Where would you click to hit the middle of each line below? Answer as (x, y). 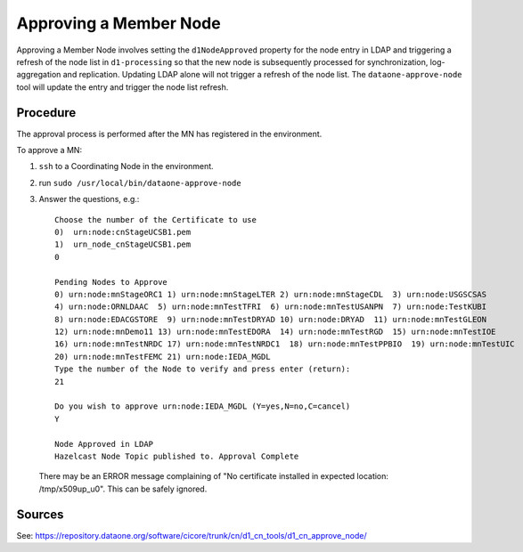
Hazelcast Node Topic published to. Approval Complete (177, 456)
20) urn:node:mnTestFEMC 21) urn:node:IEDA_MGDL (163, 357)
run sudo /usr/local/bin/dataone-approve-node (140, 183)
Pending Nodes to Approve (111, 282)
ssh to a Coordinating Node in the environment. (126, 166)
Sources (40, 514)
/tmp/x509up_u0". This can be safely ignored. (123, 489)
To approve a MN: (49, 150)
